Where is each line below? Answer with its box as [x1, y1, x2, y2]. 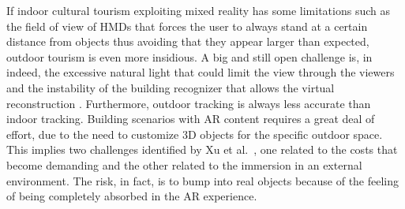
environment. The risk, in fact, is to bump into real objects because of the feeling [6, 172, 399, 188]
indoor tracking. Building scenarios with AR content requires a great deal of [6, 110, 375, 127]
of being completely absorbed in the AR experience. [6, 188, 257, 204]
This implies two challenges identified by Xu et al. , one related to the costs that [6, 141, 398, 158]
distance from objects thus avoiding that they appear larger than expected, [6, 33, 369, 50]
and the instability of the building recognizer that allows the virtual [6, 79, 335, 95]
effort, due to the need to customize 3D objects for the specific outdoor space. [6, 125, 383, 142]
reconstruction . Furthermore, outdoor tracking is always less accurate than [6, 95, 371, 111]
